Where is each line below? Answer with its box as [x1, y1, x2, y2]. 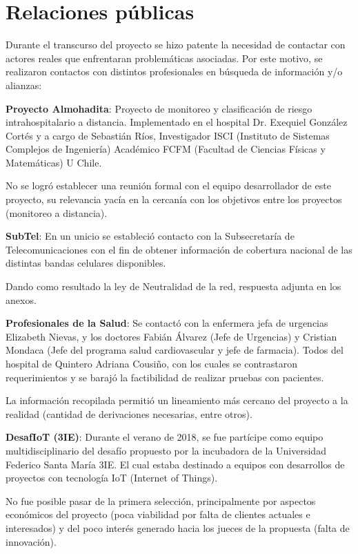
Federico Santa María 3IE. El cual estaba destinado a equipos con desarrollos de [6, 457, 345, 471]
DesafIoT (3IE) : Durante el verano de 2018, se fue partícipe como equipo [6, 430, 324, 444]
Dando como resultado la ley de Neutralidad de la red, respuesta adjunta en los [6, 279, 341, 294]
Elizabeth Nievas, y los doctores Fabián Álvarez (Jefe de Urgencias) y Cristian [6, 329, 337, 343]
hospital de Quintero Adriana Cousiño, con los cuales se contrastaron [6, 356, 297, 370]
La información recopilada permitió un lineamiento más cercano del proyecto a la [6, 393, 348, 408]
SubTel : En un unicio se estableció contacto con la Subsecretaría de [6, 229, 295, 243]
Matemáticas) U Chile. [6, 155, 102, 169]
